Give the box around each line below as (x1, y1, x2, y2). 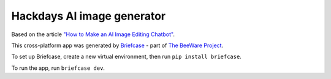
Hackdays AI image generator (11, 9, 165, 23)
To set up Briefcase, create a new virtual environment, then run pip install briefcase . (11, 53, 242, 61)
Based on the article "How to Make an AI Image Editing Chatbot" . (11, 31, 175, 38)
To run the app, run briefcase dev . (11, 64, 105, 72)
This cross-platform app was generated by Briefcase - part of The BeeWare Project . (11, 42, 224, 49)
